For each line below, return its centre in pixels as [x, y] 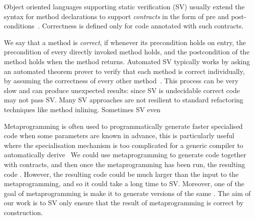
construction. [23, 212]
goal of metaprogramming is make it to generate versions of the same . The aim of [127, 193]
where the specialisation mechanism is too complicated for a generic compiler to [124, 145]
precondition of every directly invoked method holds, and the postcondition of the [127, 52]
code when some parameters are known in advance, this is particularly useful [119, 135]
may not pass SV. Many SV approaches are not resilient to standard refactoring [124, 100]
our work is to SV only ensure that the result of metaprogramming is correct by [124, 203]
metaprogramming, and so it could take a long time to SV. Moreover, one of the [124, 183]
